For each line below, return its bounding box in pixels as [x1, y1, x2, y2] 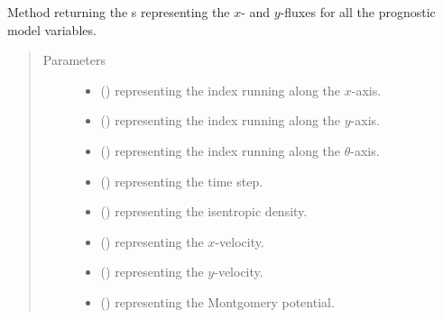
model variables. [7, 20, 97, 39]
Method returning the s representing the [7, 3, 230, 21]
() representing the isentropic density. [100, 202, 308, 221]
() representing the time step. [100, 171, 263, 190]
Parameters [42, 50, 106, 69]
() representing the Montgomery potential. [100, 292, 335, 311]
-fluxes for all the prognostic [280, 3, 436, 21]
